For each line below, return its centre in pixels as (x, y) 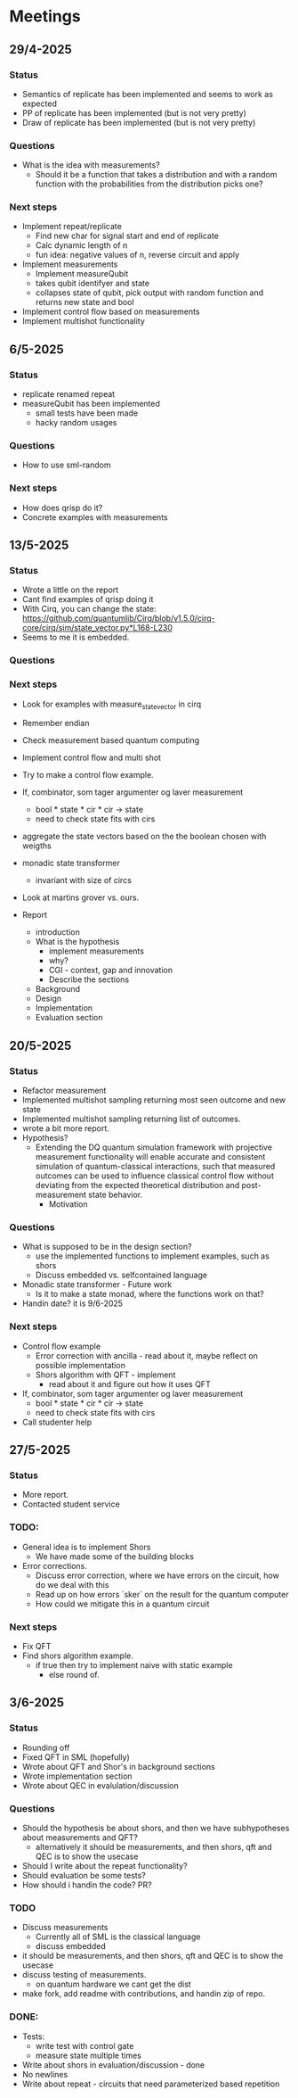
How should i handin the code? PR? (87, 1885)
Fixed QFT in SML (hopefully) (76, 1757)
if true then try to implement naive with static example (134, 1665)
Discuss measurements (65, 1928)
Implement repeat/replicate (72, 227)
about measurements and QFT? (80, 1838)
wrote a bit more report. (65, 1128)
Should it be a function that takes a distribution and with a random (156, 175)
